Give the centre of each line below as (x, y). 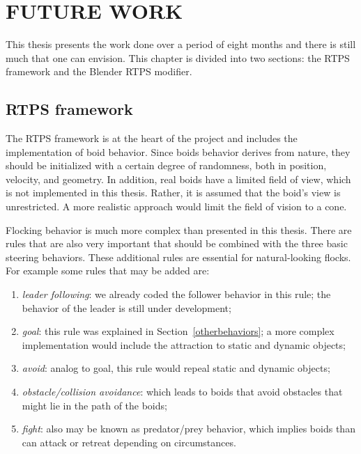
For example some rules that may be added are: (108, 271)
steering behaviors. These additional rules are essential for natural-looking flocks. (178, 257)
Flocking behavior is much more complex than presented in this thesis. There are (179, 229)
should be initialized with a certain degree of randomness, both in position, (166, 165)
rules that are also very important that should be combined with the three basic (177, 243)
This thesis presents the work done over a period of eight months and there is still (181, 44)
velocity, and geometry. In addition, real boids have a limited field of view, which (178, 179)
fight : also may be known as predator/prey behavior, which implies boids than (189, 429)
